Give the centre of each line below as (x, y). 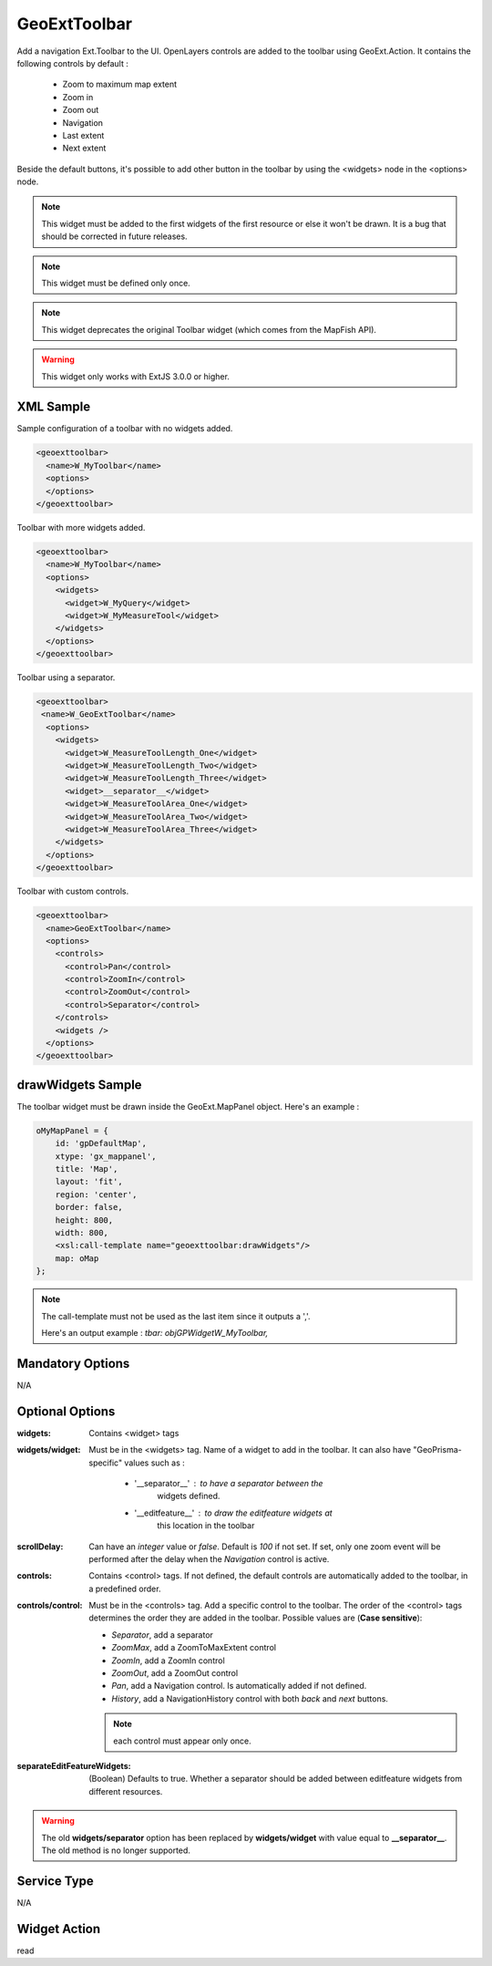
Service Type (56, 1881)
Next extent (84, 148)
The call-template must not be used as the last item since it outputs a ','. (176, 1316)
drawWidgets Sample (79, 1085)
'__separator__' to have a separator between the (229, 1483)
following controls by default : (73, 63)
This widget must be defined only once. (116, 284)
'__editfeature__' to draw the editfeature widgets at (233, 1513)
